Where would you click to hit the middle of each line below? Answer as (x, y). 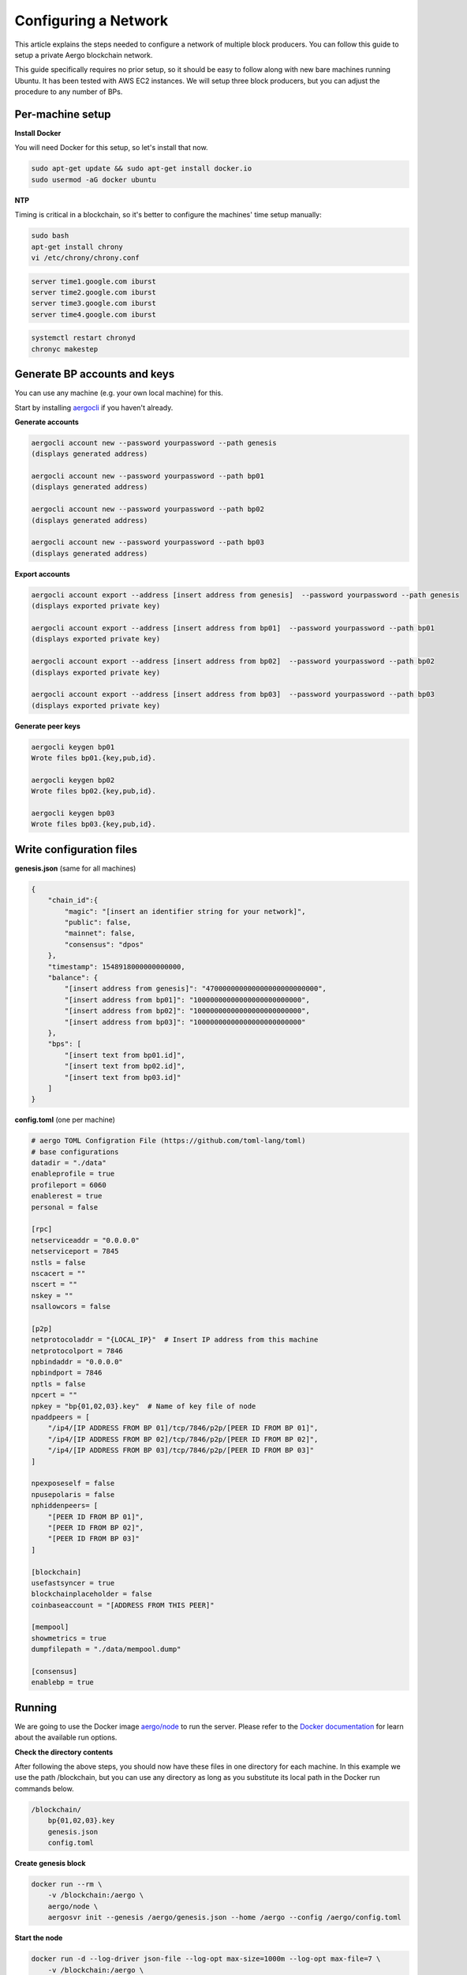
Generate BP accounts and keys (95, 374)
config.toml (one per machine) (65, 1120)
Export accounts (42, 574)
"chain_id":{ (73, 900)
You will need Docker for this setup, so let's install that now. (111, 148)
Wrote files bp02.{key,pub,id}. (94, 791)
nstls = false (58, 1262)
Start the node (39, 1938)
